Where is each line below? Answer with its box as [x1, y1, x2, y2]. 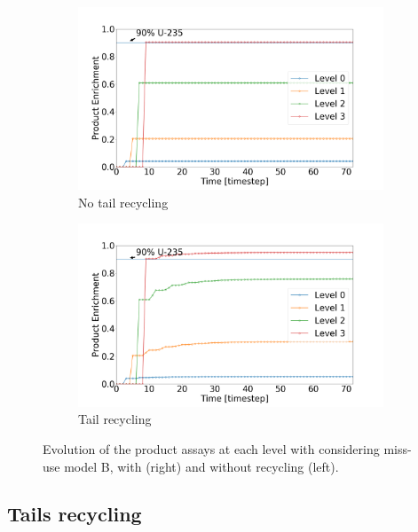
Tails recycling [7, 500, 142, 528]
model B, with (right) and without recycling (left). [64, 457, 339, 475]
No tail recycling [78, 192, 169, 211]
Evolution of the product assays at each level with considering [43, 439, 380, 458]
